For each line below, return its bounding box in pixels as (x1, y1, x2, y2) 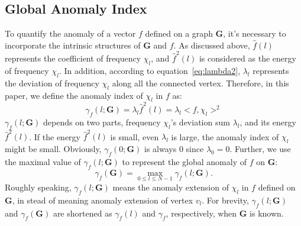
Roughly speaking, (5, 180, 72, 193)
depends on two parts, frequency (43, 115, 161, 128)
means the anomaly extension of (112, 180, 229, 193)
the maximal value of (5, 155, 81, 167)
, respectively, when (166, 206, 237, 219)
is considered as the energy (199, 52, 296, 64)
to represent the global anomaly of (122, 155, 247, 167)
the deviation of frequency (5, 76, 99, 89)
